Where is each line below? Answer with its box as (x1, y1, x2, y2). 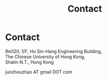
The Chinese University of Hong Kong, (5, 54, 86, 60)
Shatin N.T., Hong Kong (5, 59, 54, 65)
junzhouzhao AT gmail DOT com (5, 69, 72, 75)
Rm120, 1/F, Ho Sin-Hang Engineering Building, (5, 48, 102, 54)
